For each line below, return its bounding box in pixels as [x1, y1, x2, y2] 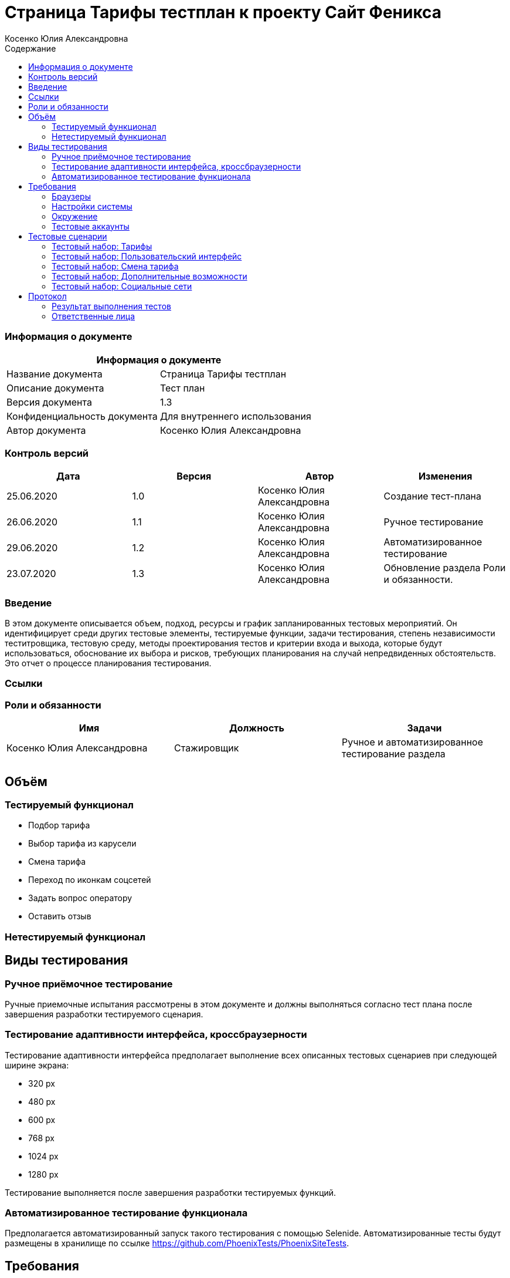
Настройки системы [52, 201, 132, 211]
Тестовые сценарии [28, 231, 107, 241]
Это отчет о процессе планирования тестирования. [5, 658, 212, 668]
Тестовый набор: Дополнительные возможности [52, 271, 247, 281]
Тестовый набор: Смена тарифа [52, 261, 179, 271]
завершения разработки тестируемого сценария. [5, 1009, 203, 1019]
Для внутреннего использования [159, 410, 311, 422]
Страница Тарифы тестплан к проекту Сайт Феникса [5, 2, 442, 22]
